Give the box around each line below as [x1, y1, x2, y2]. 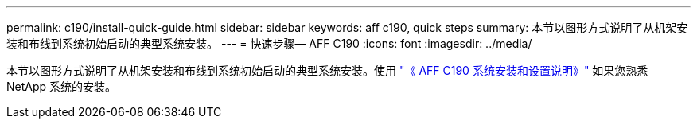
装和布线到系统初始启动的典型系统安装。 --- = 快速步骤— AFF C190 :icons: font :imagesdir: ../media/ [6, 37, 532, 50]
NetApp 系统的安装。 [6, 80, 117, 93]
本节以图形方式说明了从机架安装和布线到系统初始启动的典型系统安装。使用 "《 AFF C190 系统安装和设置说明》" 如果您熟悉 [6, 64, 648, 77]
